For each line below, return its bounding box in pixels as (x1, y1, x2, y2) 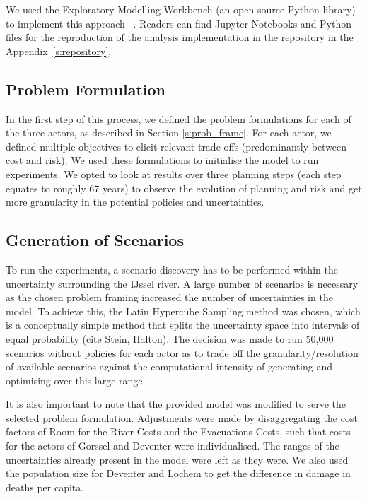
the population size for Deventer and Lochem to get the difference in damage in (6, 466, 351, 481)
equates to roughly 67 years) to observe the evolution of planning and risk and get (6, 180, 362, 195)
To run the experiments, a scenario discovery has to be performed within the (6, 262, 338, 276)
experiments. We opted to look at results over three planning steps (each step (6, 166, 342, 181)
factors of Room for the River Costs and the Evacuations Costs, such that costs (6, 424, 351, 439)
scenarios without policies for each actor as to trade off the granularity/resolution (6, 345, 359, 360)
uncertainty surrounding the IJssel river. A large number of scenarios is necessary (6, 276, 359, 290)
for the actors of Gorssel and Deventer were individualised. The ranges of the (6, 438, 339, 453)
